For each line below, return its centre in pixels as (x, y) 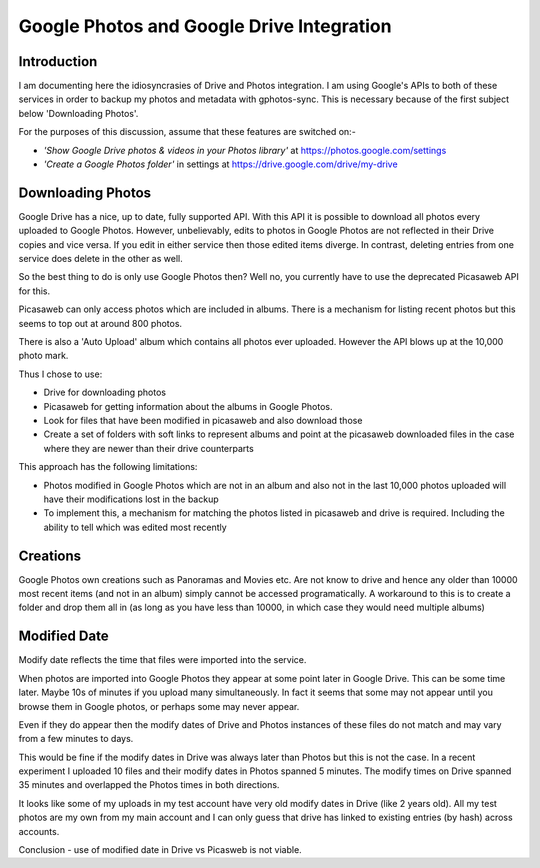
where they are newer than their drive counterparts (148, 448)
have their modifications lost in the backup (131, 499)
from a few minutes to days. (76, 739)
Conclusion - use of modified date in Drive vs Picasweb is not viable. (160, 850)
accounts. (39, 831)
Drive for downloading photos (105, 392)
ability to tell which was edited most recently (135, 527)
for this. (34, 291)
